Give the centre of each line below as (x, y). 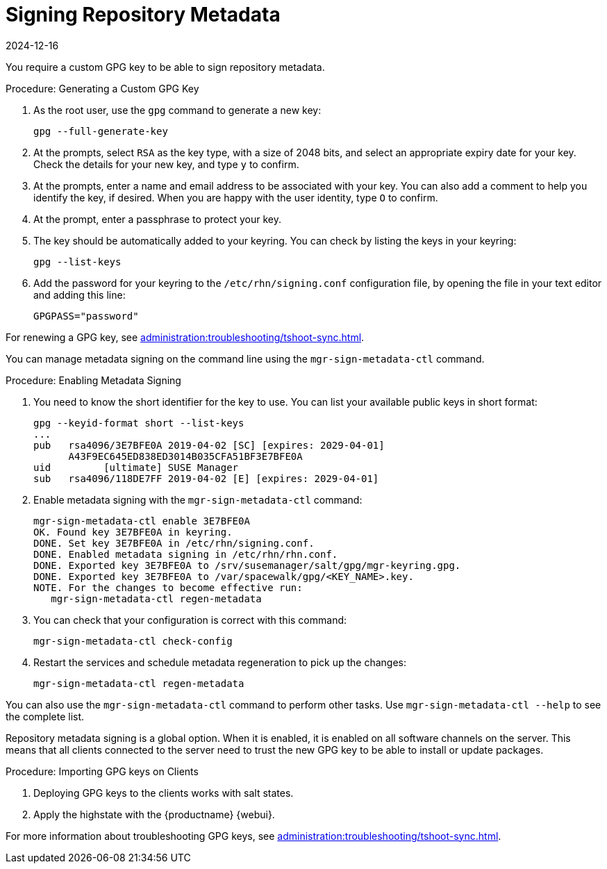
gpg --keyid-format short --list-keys (139, 423)
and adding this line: (80, 295)
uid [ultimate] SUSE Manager (136, 467)
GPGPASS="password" (86, 316)
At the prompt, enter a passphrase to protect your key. (158, 219)
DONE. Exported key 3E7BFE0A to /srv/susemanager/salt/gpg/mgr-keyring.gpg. (247, 565)
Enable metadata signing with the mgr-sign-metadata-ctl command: (198, 499)
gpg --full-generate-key (101, 131)
